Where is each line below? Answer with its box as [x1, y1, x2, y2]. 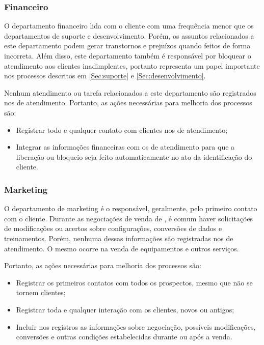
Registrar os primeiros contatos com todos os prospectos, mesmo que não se [16, 277, 253, 287]
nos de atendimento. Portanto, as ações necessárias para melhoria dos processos [4, 97, 252, 108]
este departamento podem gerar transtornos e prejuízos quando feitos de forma [4, 40, 251, 51]
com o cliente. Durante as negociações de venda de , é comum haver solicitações [4, 213, 253, 223]
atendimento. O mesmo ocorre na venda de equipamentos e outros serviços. [4, 243, 239, 253]
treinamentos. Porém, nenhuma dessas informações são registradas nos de [4, 233, 233, 243]
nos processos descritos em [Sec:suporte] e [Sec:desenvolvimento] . [4, 70, 206, 81]
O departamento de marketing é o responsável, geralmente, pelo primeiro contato [4, 203, 257, 214]
